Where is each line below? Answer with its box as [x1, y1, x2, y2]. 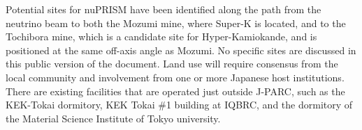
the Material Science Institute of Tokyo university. [6, 111, 221, 125]
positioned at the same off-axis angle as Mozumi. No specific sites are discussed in [6, 42, 356, 57]
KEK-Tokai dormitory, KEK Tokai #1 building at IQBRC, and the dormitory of [6, 97, 353, 112]
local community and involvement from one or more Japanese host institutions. [6, 70, 345, 84]
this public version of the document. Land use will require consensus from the [6, 56, 338, 71]
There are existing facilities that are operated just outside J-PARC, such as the [6, 83, 345, 98]
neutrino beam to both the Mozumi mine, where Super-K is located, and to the [6, 15, 346, 30]
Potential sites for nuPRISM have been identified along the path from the [6, 2, 321, 16]
